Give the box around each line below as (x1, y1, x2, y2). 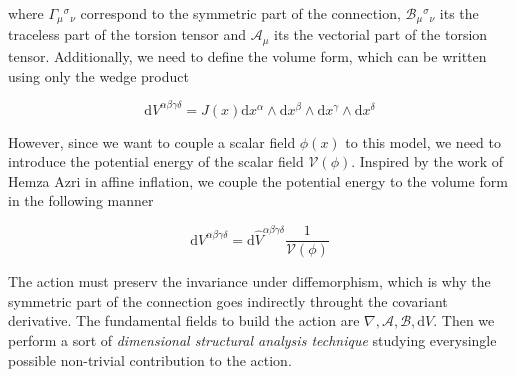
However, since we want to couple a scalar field (8, 131, 296, 152)
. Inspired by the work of (351, 151, 504, 172)
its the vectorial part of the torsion (274, 24, 488, 45)
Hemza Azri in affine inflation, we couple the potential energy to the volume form (8, 170, 508, 191)
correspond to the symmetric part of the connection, (80, 3, 401, 23)
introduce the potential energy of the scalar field (8, 151, 304, 172)
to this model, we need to (345, 131, 501, 152)
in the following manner (8, 190, 154, 211)
